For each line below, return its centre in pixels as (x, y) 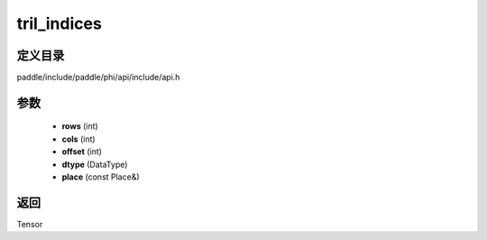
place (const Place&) (101, 177)
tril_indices (60, 23)
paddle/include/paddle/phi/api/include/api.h (98, 78)
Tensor (30, 224)
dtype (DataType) (95, 164)
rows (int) (80, 126)
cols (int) (78, 139)
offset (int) (82, 152)
